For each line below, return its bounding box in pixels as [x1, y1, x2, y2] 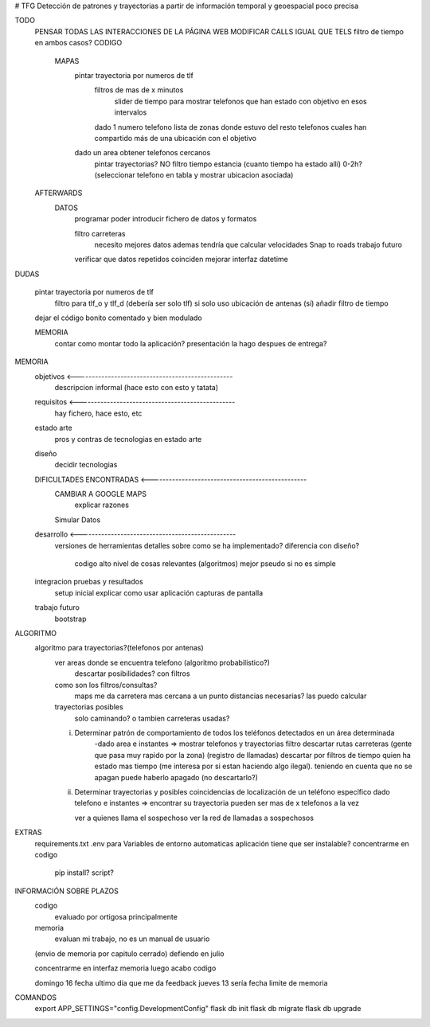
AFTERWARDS [34, 188, 83, 198]
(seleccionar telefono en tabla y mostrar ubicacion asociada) [94, 170, 294, 180]
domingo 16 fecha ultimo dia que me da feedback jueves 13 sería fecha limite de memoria [34, 978, 328, 987]
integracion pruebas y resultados [34, 577, 143, 587]
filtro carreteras [74, 228, 126, 238]
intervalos [114, 107, 147, 117]
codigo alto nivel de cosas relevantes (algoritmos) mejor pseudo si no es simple [74, 559, 336, 568]
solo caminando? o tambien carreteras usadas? [74, 713, 230, 723]
